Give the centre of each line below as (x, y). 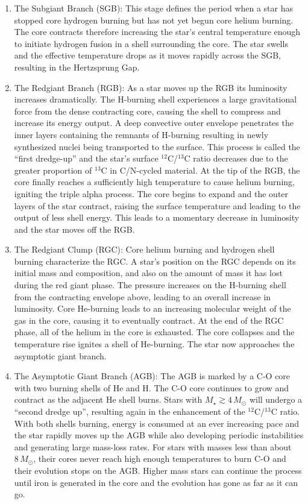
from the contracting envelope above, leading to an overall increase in (143, 296)
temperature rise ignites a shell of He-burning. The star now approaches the (154, 344)
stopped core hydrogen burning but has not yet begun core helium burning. (154, 20)
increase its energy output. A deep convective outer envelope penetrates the (154, 123)
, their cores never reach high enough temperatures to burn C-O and (160, 458)
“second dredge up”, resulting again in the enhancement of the (130, 411)
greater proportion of (53, 170)
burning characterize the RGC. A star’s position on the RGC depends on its (155, 261)
